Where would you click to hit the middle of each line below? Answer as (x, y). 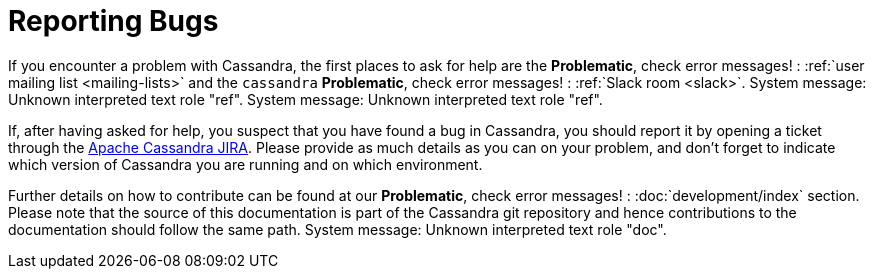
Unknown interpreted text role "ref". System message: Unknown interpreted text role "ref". (305, 99)
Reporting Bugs (113, 21)
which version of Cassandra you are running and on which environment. (245, 164)
